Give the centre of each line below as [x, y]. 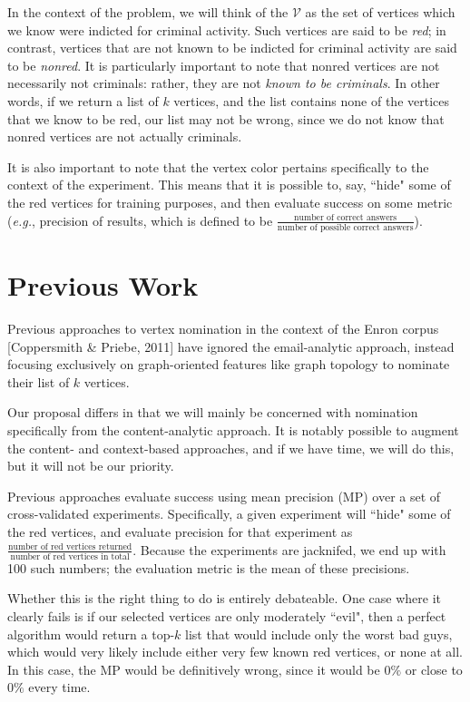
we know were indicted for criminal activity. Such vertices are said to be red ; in [227, 29]
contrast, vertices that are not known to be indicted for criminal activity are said [232, 48]
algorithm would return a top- [91, 634]
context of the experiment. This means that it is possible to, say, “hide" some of [229, 185]
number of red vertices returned [70, 546]
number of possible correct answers [345, 227]
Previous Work [103, 285]
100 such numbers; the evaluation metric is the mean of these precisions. [209, 567]
